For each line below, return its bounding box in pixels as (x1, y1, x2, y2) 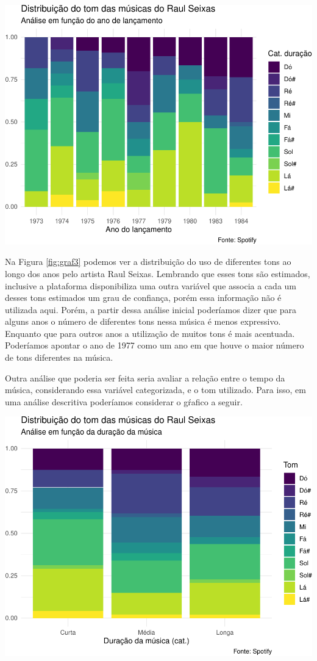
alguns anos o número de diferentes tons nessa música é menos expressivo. (5, 315, 281, 328)
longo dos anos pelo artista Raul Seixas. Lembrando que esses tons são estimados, (5, 267, 310, 280)
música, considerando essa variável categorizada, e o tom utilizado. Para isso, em (5, 383, 306, 396)
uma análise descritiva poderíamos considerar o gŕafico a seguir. (5, 395, 243, 408)
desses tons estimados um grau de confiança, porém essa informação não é (5, 291, 282, 304)
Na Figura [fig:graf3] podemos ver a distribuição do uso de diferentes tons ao (5, 255, 291, 268)
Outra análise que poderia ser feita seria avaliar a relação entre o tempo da (5, 371, 285, 384)
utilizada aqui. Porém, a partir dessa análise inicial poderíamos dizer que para (5, 303, 296, 316)
